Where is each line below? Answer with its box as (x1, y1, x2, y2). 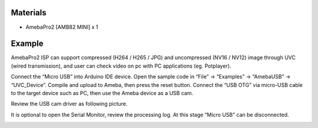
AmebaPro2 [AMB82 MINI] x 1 (25, 23, 98, 31)
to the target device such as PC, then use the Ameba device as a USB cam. (11, 89, 194, 96)
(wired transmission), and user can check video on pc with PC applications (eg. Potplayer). (11, 62, 231, 69)
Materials (11, 8, 47, 18)
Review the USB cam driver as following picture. (11, 100, 128, 107)
